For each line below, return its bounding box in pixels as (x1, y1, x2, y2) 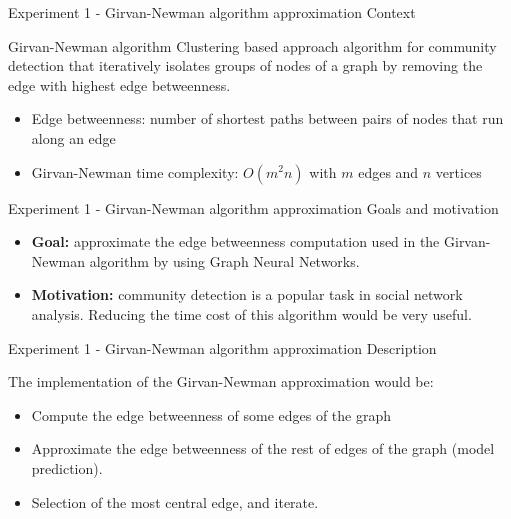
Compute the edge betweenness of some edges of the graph (31, 404, 392, 425)
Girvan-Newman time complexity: (31, 161, 239, 182)
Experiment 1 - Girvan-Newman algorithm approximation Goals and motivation (8, 197, 499, 218)
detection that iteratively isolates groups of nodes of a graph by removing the (8, 55, 483, 76)
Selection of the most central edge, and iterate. (31, 491, 319, 512)
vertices (435, 161, 482, 182)
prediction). (31, 457, 103, 478)
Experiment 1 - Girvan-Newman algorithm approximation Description (8, 337, 437, 358)
